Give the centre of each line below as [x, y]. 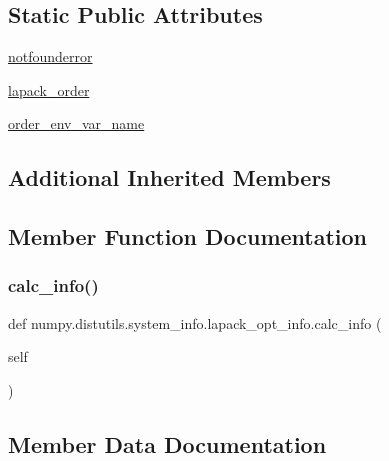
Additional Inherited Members [169, 177]
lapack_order [49, 89]
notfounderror [50, 56]
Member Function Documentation [188, 236]
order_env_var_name [76, 123]
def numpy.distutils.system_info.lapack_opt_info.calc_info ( [195, 322]
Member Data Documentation [167, 443]
